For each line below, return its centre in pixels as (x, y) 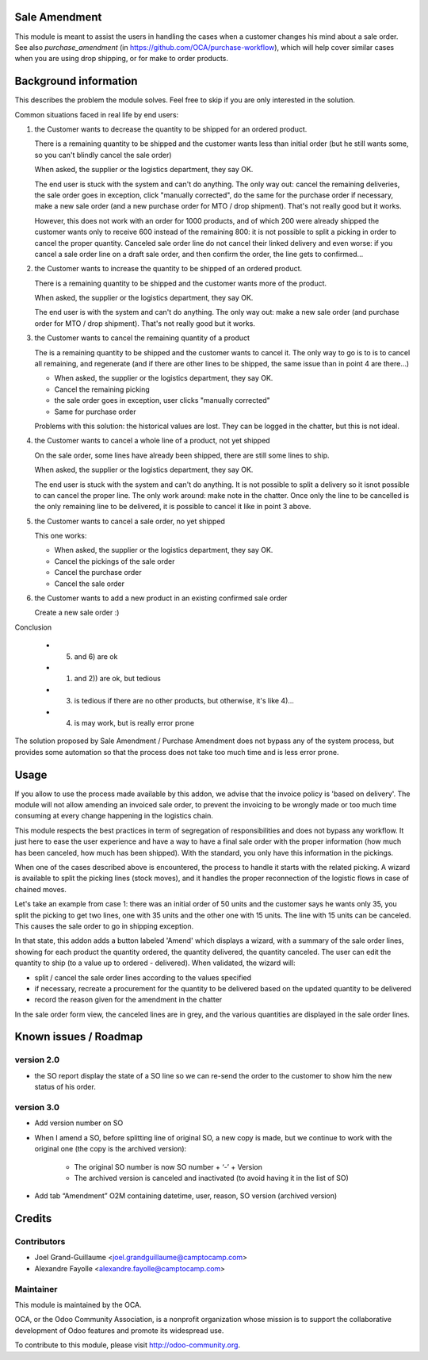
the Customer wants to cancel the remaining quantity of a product (142, 338)
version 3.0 (37, 1107)
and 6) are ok (96, 656)
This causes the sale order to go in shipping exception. (104, 926)
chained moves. (41, 889)
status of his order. (65, 1087)
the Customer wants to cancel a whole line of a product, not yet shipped (152, 441)
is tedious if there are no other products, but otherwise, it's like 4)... (184, 701)
